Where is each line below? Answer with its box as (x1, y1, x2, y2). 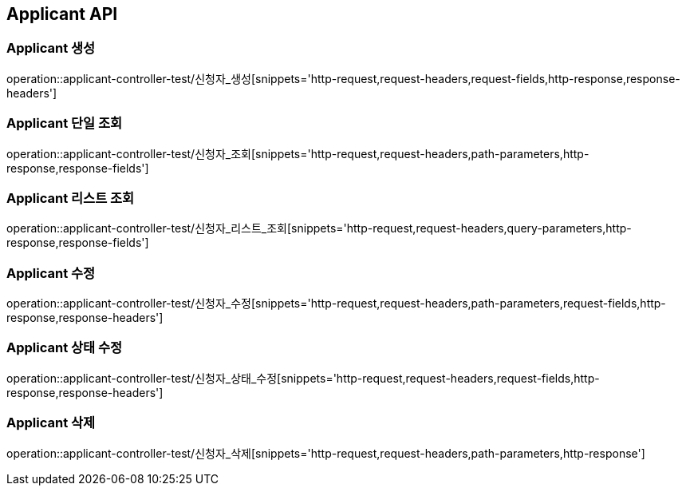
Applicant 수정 (6, 264, 96, 281)
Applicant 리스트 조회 (6, 189, 135, 206)
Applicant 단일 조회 (6, 115, 123, 132)
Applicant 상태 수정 (6, 339, 123, 356)
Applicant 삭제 (6, 415, 96, 431)
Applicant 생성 (6, 40, 96, 57)
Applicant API (6, 4, 118, 24)
